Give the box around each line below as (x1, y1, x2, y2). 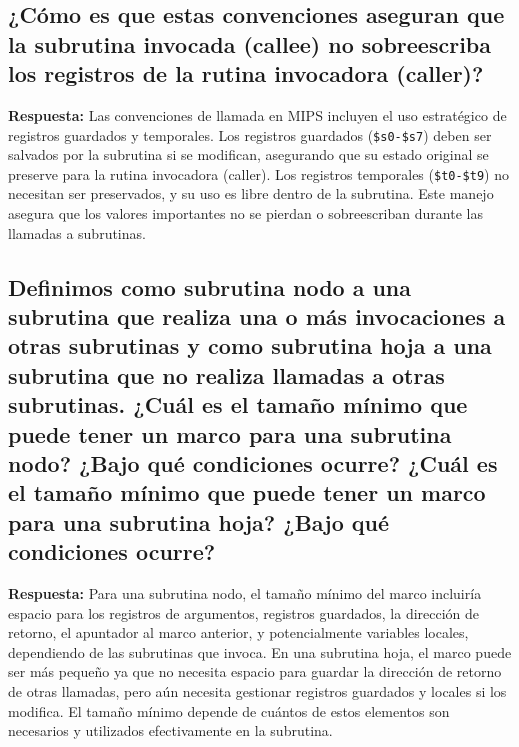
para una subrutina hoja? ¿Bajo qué (8, 506, 389, 537)
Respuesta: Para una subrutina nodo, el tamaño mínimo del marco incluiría (8, 582, 482, 603)
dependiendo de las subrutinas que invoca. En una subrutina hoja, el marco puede (8, 641, 512, 662)
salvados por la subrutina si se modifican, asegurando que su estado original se (8, 144, 489, 165)
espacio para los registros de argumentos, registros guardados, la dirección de (8, 602, 480, 623)
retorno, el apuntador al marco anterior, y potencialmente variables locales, (8, 622, 469, 643)
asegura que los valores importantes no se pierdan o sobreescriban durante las (8, 203, 483, 224)
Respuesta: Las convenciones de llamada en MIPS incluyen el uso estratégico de (8, 104, 507, 125)
